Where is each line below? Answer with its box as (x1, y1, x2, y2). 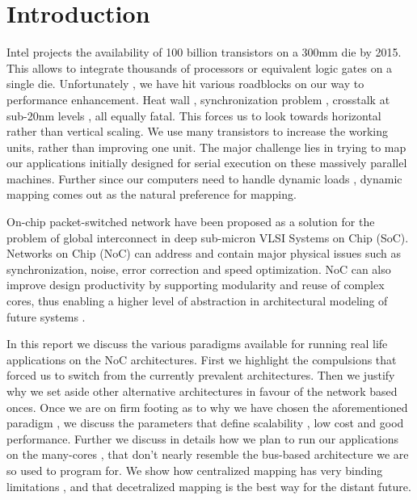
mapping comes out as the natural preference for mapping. (6, 186, 297, 203)
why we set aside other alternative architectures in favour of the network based (6, 383, 398, 399)
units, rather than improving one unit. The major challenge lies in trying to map (6, 138, 406, 155)
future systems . (6, 308, 86, 325)
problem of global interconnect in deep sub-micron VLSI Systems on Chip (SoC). (6, 229, 409, 246)
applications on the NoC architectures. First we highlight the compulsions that (6, 351, 397, 368)
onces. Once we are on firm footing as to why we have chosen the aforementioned (6, 398, 408, 415)
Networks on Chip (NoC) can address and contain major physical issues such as (6, 245, 402, 262)
